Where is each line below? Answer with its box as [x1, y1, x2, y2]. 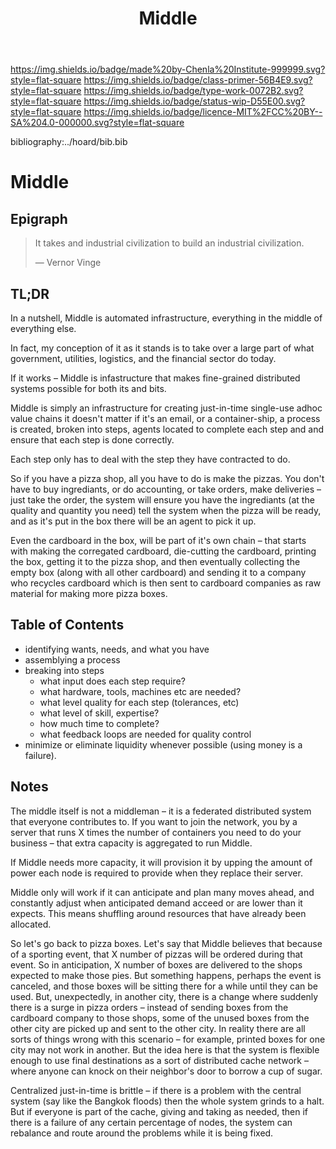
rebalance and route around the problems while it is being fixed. [10, 1127, 274, 1139]
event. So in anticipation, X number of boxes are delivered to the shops [10, 958, 303, 971]
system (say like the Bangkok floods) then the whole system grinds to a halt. [10, 1095, 325, 1107]
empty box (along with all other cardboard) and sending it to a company [10, 567, 307, 578]
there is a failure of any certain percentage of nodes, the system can [10, 1116, 293, 1128]
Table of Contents [10, 617, 125, 634]
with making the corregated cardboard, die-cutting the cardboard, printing [10, 545, 317, 557]
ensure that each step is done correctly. [10, 434, 175, 446]
